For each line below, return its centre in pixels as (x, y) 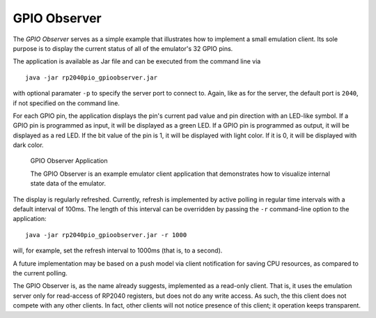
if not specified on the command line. (66, 103)
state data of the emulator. (68, 183)
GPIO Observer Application (69, 161)
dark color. (29, 145)
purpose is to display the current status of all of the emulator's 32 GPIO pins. (123, 48)
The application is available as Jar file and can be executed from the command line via (137, 61)
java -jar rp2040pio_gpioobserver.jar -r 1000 (106, 235)
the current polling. (40, 273)
